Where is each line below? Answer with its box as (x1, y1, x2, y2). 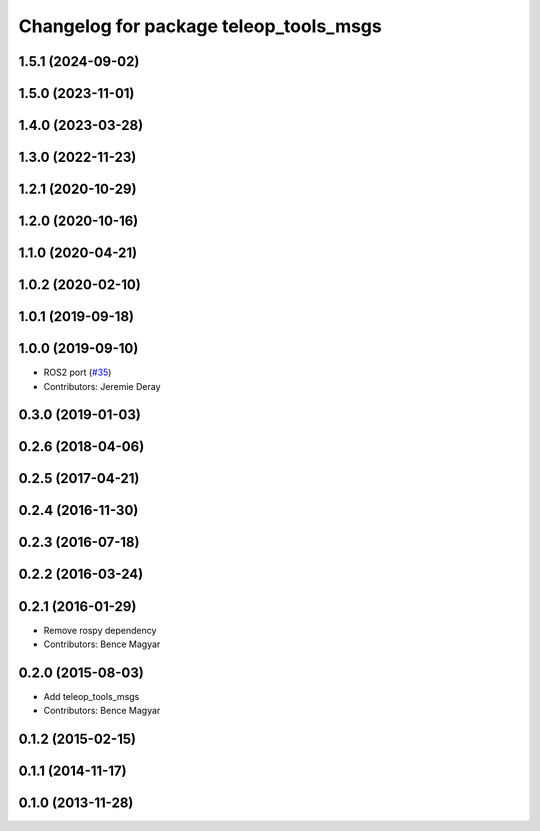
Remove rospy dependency (43, 624, 157, 636)
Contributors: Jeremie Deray (43, 380, 161, 392)
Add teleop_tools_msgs (43, 690, 140, 702)
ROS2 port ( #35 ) (43, 366, 112, 379)
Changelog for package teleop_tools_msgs (18, 15, 382, 37)
